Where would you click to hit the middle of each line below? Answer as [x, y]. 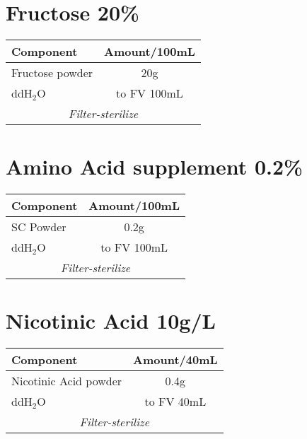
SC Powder [39, 227]
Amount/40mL [175, 360]
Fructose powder [52, 73]
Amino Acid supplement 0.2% [154, 166]
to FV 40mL [175, 402]
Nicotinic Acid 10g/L [111, 321]
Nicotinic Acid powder [67, 381]
